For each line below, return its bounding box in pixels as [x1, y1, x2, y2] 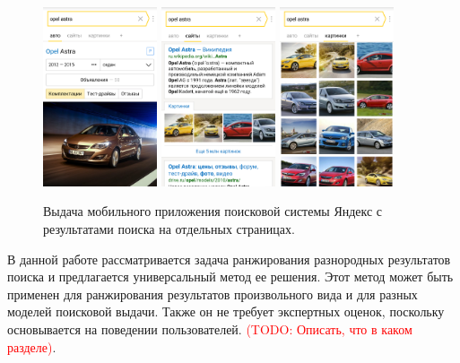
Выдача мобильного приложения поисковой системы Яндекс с [43, 202, 383, 220]
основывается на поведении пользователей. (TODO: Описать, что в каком [7, 319, 412, 338]
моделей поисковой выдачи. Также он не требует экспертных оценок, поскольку [7, 302, 445, 321]
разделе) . [7, 337, 56, 356]
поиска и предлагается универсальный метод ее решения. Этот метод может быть [7, 267, 454, 286]
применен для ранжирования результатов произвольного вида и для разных [7, 284, 418, 303]
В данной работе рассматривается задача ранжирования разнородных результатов [7, 249, 451, 268]
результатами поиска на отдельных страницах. [43, 219, 295, 238]
